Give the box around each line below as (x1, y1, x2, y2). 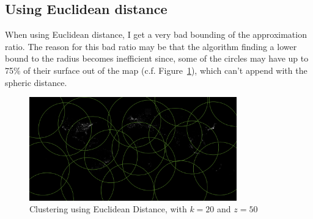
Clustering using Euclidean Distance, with (29, 203, 187, 215)
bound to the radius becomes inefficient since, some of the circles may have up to (5, 52, 309, 65)
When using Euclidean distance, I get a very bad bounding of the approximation (5, 28, 307, 41)
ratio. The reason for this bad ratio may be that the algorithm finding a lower (5, 40, 297, 52)
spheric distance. (5, 76, 67, 88)
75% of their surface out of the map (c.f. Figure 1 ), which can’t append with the (5, 63, 307, 76)
